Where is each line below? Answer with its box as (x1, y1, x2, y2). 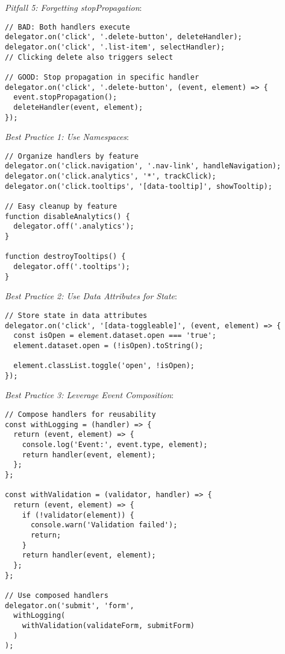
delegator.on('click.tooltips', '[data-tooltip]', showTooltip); (5, 182, 272, 191)
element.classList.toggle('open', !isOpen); (13, 361, 195, 370)
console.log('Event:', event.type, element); (22, 440, 208, 449)
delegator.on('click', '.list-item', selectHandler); (5, 42, 225, 51)
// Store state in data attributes (5, 311, 148, 320)
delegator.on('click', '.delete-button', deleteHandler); (5, 33, 242, 42)
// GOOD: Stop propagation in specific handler (5, 72, 199, 81)
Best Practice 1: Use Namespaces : (5, 130, 129, 143)
